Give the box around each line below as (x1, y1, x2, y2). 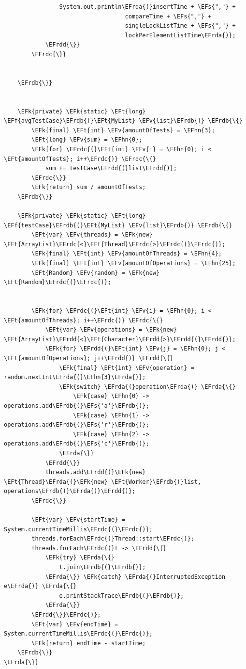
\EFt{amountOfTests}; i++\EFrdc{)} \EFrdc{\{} (4, 155, 156, 162)
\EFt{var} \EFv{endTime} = (31, 621, 118, 628)
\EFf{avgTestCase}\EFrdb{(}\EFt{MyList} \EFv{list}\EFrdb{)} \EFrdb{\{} (4, 117, 243, 125)
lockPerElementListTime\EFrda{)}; (125, 32, 236, 39)
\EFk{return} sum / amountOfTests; (31, 184, 146, 191)
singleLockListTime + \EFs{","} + (125, 22, 236, 30)
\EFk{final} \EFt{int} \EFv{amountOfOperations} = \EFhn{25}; (31, 260, 236, 267)
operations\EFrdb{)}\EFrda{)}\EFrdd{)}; (4, 488, 136, 495)
